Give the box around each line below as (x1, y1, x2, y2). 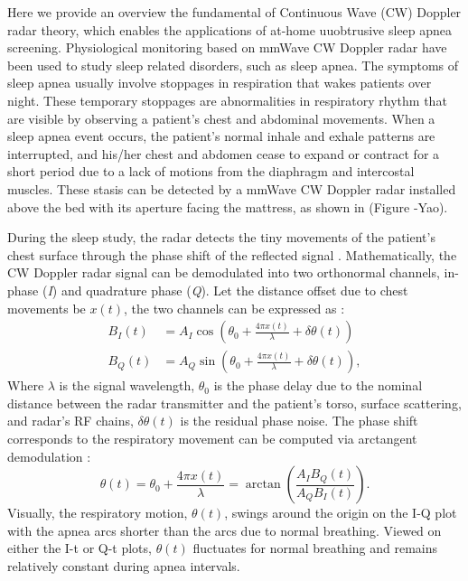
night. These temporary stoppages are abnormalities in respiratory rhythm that (7, 90, 447, 109)
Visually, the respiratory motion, (7, 503, 188, 522)
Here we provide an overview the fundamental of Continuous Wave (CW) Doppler (7, 3, 462, 21)
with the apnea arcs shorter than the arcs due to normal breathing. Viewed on (7, 520, 442, 539)
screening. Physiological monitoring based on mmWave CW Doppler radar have (7, 38, 447, 57)
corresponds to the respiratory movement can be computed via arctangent (7, 428, 417, 447)
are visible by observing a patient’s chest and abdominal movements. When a (7, 108, 435, 127)
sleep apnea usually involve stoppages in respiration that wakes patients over (7, 73, 432, 92)
